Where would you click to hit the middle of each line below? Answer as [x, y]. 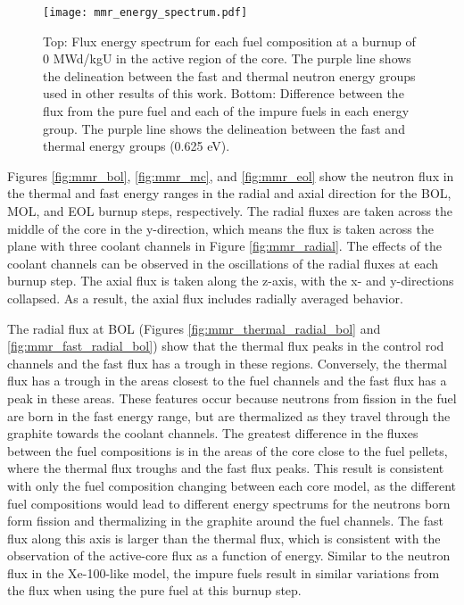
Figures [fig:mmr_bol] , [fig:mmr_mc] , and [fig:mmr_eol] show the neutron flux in [231, 175]
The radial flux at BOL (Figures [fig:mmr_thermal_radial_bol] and [194, 328]
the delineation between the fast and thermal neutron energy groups [229, 75]
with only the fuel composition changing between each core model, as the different [232, 485]
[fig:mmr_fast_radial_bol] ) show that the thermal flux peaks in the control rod [226, 346]
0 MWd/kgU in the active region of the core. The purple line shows [227, 58]
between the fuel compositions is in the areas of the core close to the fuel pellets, [228, 450]
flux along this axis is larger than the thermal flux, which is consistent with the [224, 538]
